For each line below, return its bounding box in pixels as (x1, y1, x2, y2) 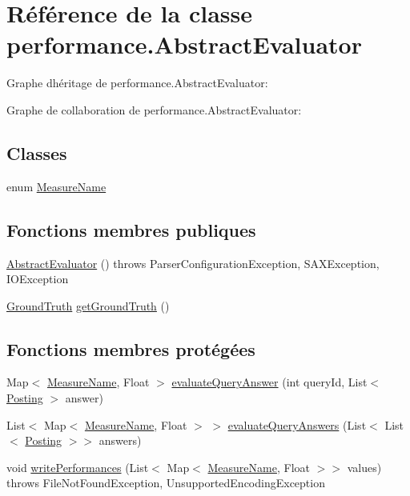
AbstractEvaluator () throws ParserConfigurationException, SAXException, (6, 254, 380, 271)
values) (347, 458, 382, 475)
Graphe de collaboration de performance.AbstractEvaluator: (6, 101, 302, 118)
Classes (6, 140, 67, 165)
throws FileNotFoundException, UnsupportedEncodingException (6, 474, 325, 491)
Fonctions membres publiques (6, 217, 256, 242)
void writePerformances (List (6, 458, 149, 475)
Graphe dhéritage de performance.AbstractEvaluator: (6, 74, 268, 91)
